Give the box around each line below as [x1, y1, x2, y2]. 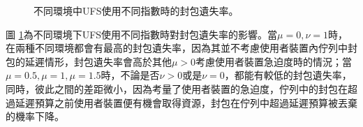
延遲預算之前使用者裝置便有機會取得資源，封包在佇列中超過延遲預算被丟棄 [15, 95, 357, 110]
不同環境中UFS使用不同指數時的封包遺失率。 [34, 3, 239, 17]
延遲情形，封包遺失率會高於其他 [24, 54, 172, 68]
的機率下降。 [6, 109, 64, 124]
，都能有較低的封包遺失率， [224, 68, 352, 82]
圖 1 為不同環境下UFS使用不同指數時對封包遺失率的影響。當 [6, 27, 278, 41]
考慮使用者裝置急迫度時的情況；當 [195, 54, 353, 68]
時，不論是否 [101, 68, 160, 82]
